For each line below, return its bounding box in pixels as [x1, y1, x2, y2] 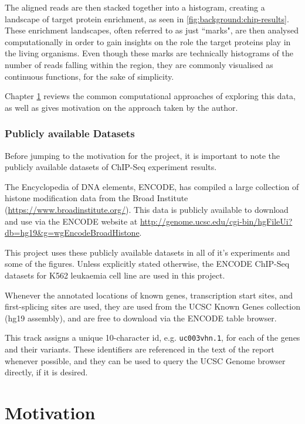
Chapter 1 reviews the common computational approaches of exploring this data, [5, 90, 296, 102]
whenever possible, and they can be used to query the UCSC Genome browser [5, 354, 286, 367]
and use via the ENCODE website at [5, 215, 138, 227]
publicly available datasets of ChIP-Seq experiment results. [5, 161, 217, 173]
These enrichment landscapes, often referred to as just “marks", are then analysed [5, 24, 299, 36]
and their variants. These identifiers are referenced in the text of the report [5, 342, 274, 355]
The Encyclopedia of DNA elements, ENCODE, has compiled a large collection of [5, 180, 299, 192]
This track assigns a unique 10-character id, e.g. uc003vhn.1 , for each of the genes [5, 331, 300, 344]
